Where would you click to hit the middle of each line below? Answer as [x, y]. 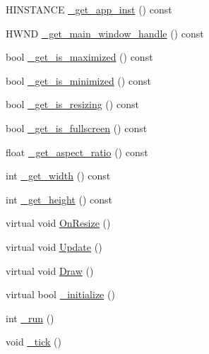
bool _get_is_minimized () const [78, 80]
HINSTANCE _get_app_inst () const [89, 9]
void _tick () [34, 342]
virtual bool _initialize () [60, 294]
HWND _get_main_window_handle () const [105, 33]
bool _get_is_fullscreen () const [77, 128]
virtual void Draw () [50, 270]
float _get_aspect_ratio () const [77, 152]
